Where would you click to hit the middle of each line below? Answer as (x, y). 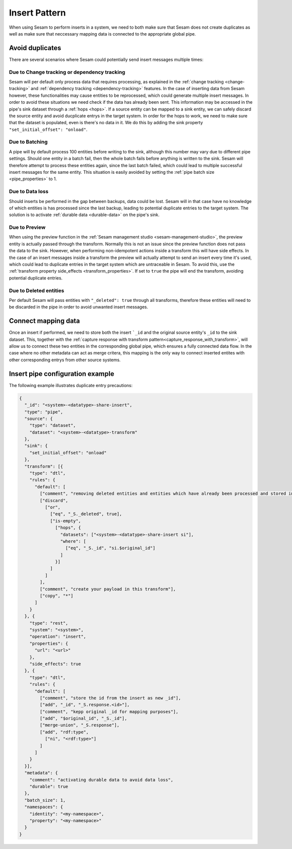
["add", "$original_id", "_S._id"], (83, 719)
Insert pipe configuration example (62, 374)
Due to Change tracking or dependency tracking (67, 72)
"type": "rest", (49, 623)
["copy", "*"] (56, 596)
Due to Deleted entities (36, 291)
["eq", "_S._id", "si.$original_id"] (110, 548)
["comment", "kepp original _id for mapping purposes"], (109, 711)
